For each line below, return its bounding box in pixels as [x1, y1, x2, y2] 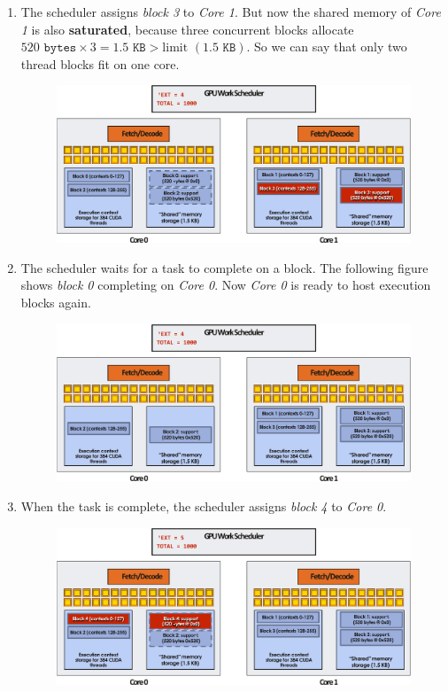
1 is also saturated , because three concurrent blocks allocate [20, 19, 354, 38]
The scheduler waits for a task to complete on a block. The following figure [20, 258, 429, 276]
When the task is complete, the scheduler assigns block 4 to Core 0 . [20, 496, 387, 515]
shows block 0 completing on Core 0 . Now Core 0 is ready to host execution [20, 276, 431, 294]
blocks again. [20, 292, 91, 311]
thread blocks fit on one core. [20, 54, 180, 73]
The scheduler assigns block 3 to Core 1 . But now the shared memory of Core [20, 3, 441, 20]
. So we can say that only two [246, 37, 407, 56]
